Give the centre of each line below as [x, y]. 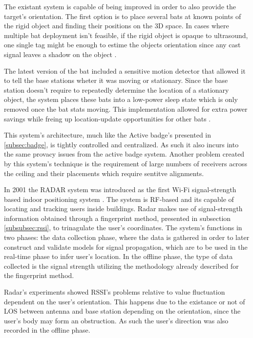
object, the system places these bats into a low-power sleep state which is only [121, 99]
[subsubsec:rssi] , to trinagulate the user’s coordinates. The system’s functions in [123, 228]
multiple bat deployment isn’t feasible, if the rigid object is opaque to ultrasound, [126, 35]
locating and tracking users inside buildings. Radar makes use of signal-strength [123, 209]
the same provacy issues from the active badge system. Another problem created [124, 154]
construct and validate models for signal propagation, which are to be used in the [126, 247]
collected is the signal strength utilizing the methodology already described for [121, 266]
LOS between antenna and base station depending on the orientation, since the [122, 311]
